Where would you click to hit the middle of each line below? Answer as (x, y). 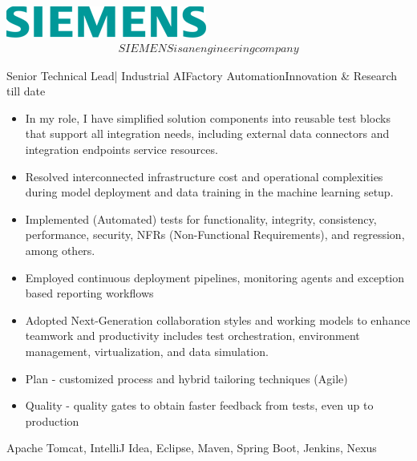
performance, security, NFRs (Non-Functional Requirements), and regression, (215, 235)
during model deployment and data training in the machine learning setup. (209, 192)
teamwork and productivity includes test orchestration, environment (192, 336)
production (52, 421)
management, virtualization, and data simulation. (147, 351)
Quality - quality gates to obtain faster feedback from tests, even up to (199, 405)
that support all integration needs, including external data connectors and (207, 133)
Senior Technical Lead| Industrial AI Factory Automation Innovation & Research (202, 75)
